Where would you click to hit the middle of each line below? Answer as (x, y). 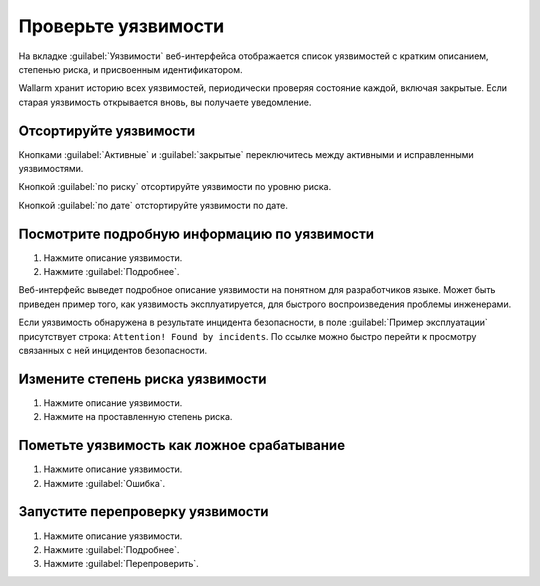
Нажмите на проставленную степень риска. (138, 417)
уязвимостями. (51, 169)
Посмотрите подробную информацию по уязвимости (196, 233)
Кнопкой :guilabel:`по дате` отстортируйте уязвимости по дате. (153, 205)
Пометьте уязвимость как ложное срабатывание (181, 445)
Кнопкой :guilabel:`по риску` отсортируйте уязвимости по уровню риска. (175, 187)
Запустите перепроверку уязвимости (143, 511)
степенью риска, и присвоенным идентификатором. (131, 69)
